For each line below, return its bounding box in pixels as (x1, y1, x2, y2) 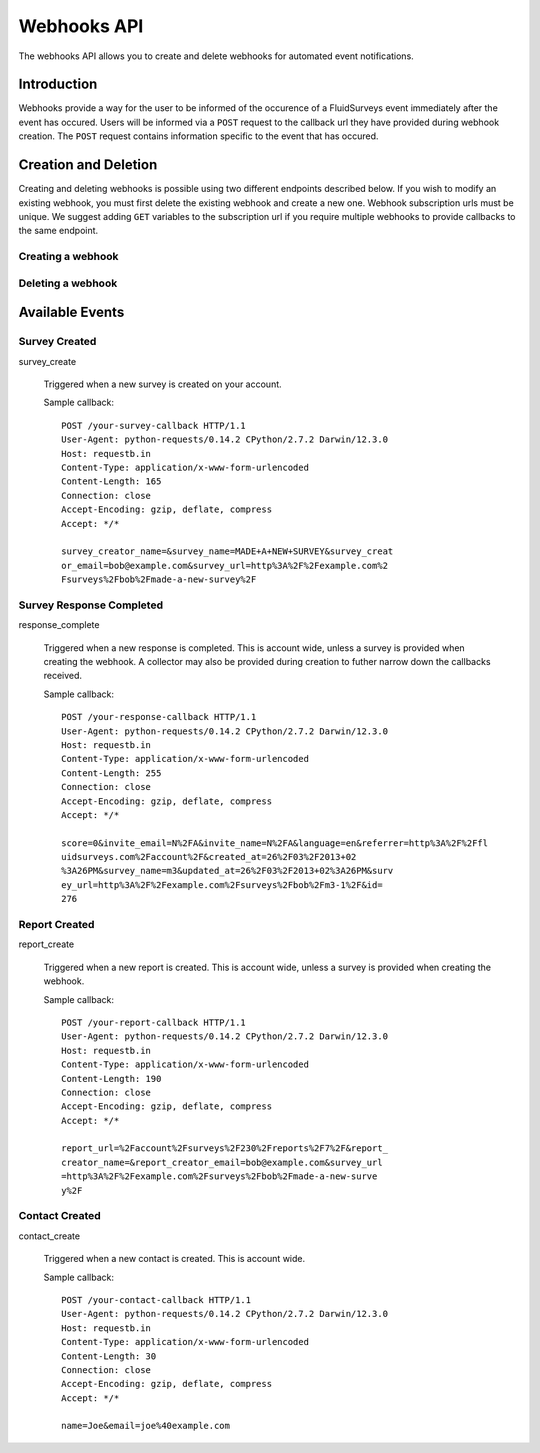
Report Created (18, 918, 95, 931)
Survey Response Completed (18, 598, 164, 612)
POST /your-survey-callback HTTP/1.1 (61, 420, 247, 431)
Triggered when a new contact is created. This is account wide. (43, 1253, 306, 1265)
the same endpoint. (18, 225, 99, 237)
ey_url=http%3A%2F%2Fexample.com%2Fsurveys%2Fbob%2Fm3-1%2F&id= (61, 879, 384, 890)
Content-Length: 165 (61, 476, 162, 487)
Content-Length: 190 (61, 1073, 162, 1084)
